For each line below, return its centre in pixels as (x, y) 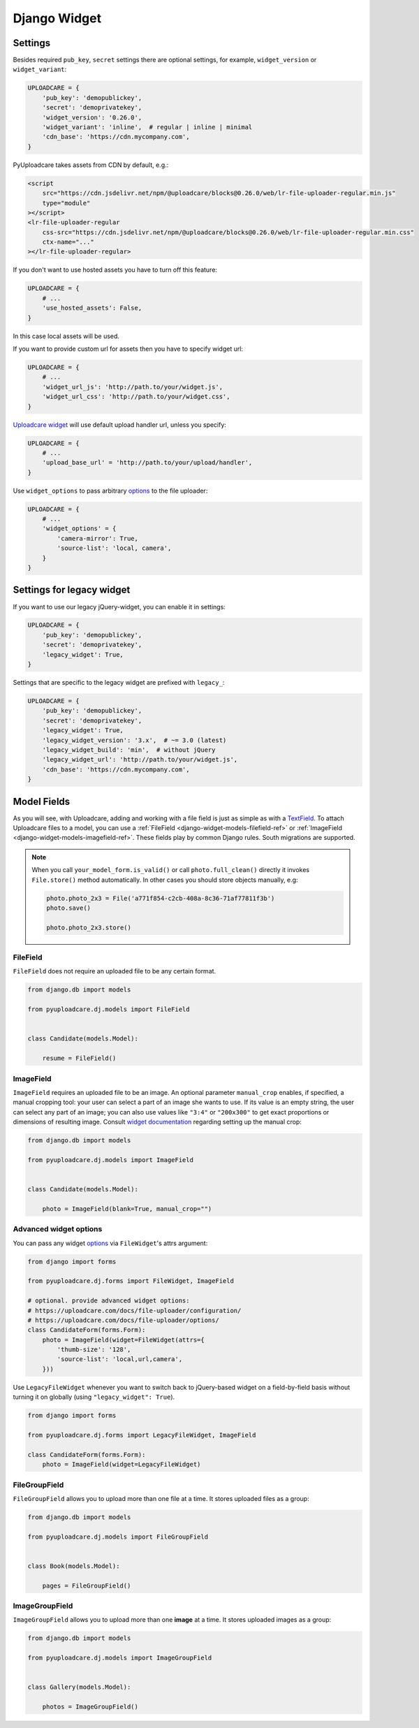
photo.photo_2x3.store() (89, 927)
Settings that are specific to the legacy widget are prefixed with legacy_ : (119, 683)
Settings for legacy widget (72, 590)
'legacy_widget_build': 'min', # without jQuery (129, 750)
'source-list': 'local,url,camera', (120, 1359)
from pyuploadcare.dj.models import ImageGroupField (120, 1658)
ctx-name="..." (68, 242)
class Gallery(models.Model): (79, 1687)
